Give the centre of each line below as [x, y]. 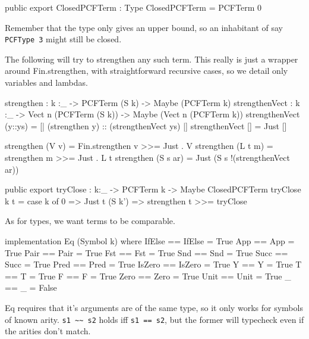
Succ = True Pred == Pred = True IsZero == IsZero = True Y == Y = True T [153, 264]
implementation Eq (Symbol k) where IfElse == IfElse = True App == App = [150, 240]
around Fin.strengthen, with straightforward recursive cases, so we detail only [146, 71]
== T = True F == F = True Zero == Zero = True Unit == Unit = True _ [148, 276]
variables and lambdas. [46, 83]
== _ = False [31, 287]
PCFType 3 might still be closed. [63, 39]
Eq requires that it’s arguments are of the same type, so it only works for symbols [154, 307]
